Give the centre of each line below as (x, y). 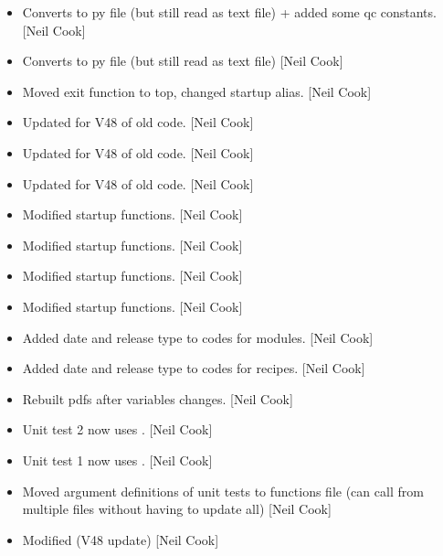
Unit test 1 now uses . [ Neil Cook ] (117, 460)
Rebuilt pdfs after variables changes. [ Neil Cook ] (158, 398)
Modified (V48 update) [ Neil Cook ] (121, 539)
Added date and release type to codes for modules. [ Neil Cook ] (198, 337)
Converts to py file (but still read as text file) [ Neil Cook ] (183, 61)
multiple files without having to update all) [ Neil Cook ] (177, 509)
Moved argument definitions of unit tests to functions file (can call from (223, 491)
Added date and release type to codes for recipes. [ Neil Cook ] (194, 368)
